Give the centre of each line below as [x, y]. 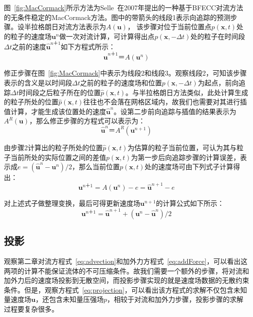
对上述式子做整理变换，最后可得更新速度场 [72, 203]
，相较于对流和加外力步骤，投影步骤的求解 [175, 299]
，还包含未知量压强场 [69, 299]
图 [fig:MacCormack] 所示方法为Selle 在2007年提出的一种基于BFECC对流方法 [124, 7]
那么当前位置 [99, 167]
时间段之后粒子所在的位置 [60, 92]
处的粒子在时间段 [218, 36]
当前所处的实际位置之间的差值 [58, 157]
